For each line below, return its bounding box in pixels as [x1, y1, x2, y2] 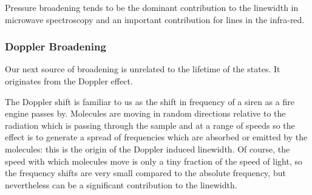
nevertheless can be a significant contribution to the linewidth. [5, 178, 237, 191]
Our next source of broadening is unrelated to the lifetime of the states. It [5, 63, 280, 75]
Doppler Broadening [5, 39, 106, 54]
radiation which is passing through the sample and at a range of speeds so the [5, 118, 295, 131]
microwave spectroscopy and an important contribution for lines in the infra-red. [5, 13, 305, 26]
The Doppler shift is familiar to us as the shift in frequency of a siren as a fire [5, 95, 294, 108]
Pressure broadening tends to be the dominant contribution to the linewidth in [5, 1, 299, 13]
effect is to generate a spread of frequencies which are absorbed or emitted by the [5, 131, 308, 143]
